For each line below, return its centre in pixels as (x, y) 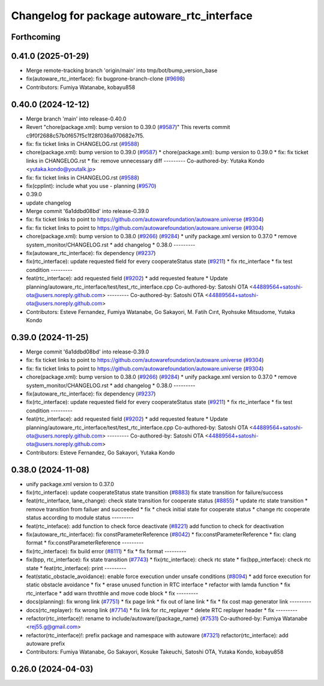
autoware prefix (46, 644)
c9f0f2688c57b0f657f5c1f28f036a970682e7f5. (85, 136)
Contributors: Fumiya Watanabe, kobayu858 (81, 87)
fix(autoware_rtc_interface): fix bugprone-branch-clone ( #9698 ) (106, 79)
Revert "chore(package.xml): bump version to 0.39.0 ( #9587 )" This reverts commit (128, 127)
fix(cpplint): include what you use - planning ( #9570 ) (91, 185)
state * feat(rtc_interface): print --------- (76, 568)
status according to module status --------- (80, 518)
